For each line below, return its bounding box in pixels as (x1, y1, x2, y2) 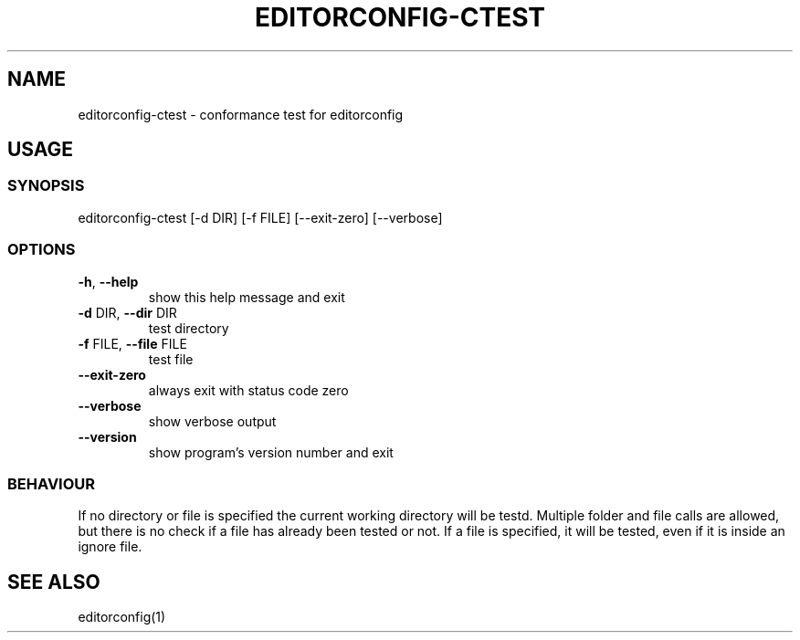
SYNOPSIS (7, 176, 85, 195)
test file (148, 351, 194, 367)
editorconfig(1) (78, 609, 166, 625)
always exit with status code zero (148, 382, 349, 398)
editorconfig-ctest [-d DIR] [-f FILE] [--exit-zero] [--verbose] (78, 209, 443, 226)
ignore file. (78, 539, 142, 555)
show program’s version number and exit (148, 444, 394, 460)
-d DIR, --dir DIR (78, 304, 177, 320)
